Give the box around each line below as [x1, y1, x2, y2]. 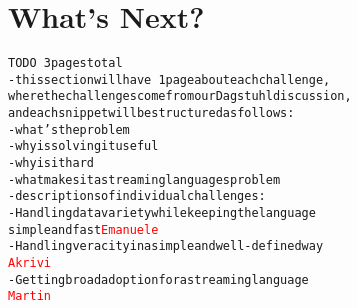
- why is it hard [8, 156, 94, 171]
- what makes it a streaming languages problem [8, 172, 281, 187]
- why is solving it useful [8, 139, 159, 154]
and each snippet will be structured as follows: [8, 106, 295, 121]
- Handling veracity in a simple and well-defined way [8, 239, 324, 254]
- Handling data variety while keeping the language [8, 206, 316, 221]
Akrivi [8, 256, 51, 270]
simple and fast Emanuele [8, 222, 159, 237]
